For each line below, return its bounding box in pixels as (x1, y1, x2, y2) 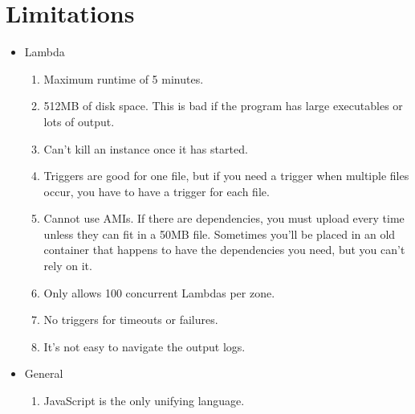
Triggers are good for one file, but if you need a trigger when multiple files (43, 167, 409, 184)
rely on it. (43, 257, 92, 274)
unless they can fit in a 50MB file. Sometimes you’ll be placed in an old (43, 225, 396, 242)
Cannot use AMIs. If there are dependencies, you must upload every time (43, 210, 405, 227)
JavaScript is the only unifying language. (43, 392, 245, 409)
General (24, 365, 63, 382)
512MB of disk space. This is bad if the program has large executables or (43, 97, 403, 114)
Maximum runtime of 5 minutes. (43, 70, 204, 87)
